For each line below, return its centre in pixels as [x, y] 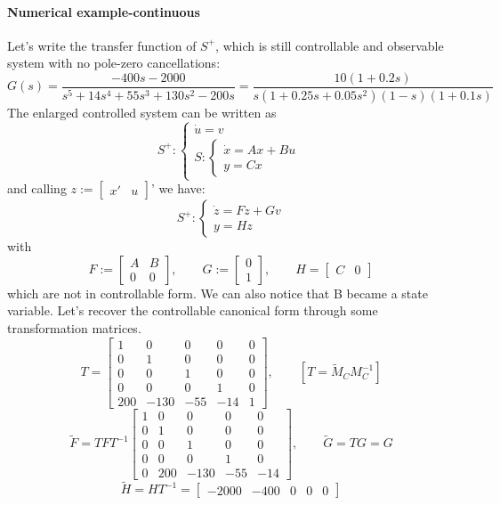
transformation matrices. [74, 328]
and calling [37, 188]
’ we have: [178, 188]
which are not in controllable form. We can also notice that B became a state [218, 293]
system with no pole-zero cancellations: [114, 63]
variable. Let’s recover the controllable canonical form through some [193, 310]
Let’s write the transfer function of [102, 45]
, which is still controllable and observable [330, 45]
